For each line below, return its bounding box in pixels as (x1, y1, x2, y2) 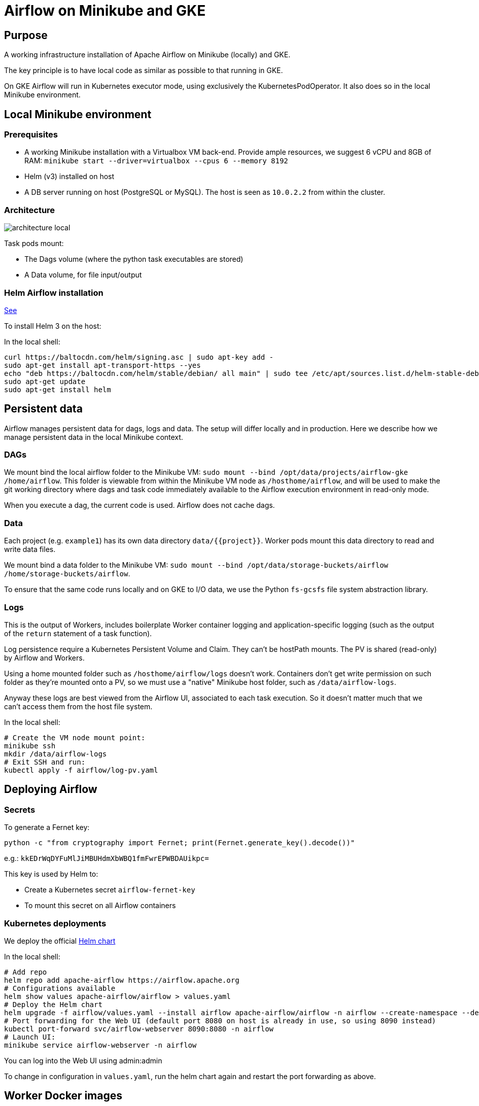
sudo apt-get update (4, 377, 86, 386)
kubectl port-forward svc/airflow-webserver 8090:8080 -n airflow (4, 1024, 274, 1033)
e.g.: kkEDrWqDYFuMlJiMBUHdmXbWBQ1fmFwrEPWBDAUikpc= (4, 854, 209, 863)
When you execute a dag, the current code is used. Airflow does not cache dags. (4, 501, 275, 510)
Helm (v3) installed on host (24, 172, 115, 181)
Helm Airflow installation (4, 287, 104, 298)
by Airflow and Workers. (4, 653, 85, 662)
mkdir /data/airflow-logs (4, 749, 107, 758)
